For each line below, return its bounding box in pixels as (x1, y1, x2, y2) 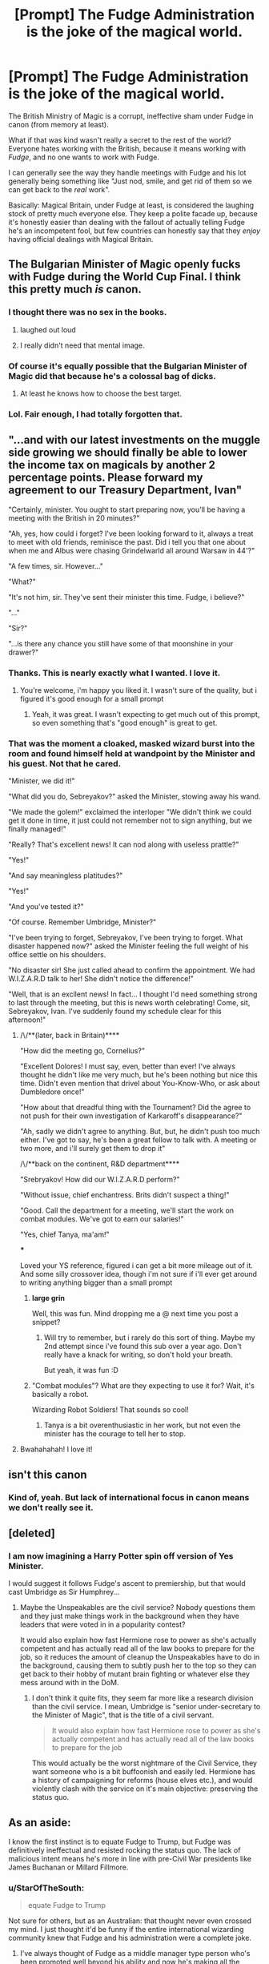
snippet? (31, 1318, 61, 1327)
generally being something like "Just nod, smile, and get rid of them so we (8, 176, 252, 186)
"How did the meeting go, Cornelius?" (19, 1046, 146, 1056)
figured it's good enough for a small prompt (19, 694, 164, 703)
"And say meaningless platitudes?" (8, 871, 123, 880)
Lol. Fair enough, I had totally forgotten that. (8, 408, 183, 420)
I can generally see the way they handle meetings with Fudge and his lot (8, 167, 247, 177)
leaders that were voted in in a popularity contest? (19, 1620, 186, 1629)
